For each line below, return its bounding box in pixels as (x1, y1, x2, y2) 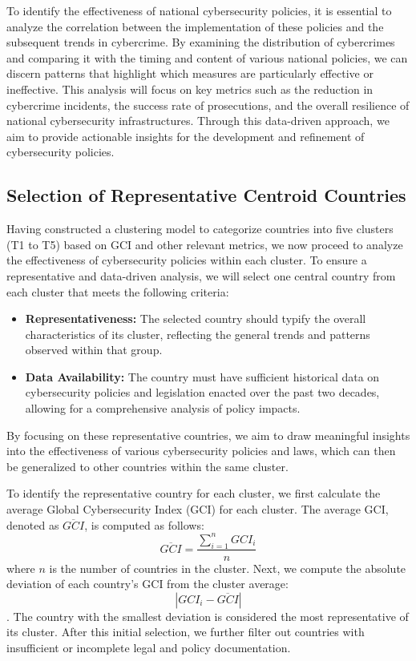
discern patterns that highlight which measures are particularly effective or (6, 65, 374, 82)
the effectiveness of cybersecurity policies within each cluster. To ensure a (6, 252, 367, 268)
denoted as (6, 516, 59, 533)
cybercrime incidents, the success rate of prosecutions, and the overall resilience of (6, 96, 410, 113)
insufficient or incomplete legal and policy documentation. (6, 639, 291, 655)
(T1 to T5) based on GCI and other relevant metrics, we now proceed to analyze (6, 236, 403, 252)
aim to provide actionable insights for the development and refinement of (6, 127, 365, 144)
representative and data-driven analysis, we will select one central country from (6, 267, 396, 284)
